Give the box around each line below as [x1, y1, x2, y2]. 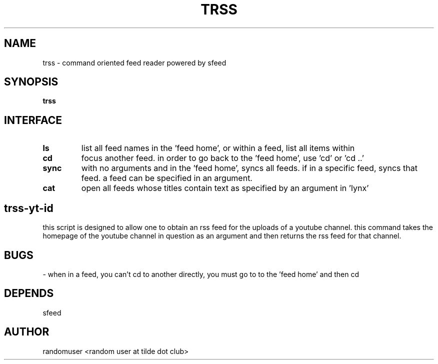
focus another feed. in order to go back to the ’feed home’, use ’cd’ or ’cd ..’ [81, 153, 364, 163]
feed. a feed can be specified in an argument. [81, 173, 252, 183]
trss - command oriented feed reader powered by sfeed [42, 58, 226, 67]
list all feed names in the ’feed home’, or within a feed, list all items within [81, 143, 355, 153]
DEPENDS [4, 287, 54, 300]
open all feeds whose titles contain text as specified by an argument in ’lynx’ [81, 183, 369, 193]
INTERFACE [4, 113, 62, 126]
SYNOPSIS [4, 75, 58, 88]
